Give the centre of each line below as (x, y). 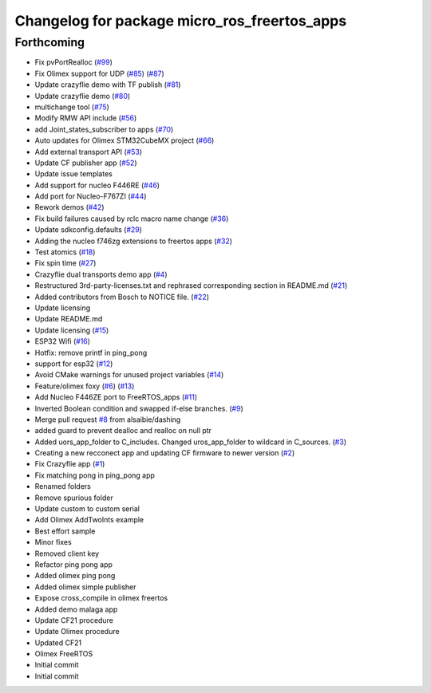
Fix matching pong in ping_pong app (95, 475)
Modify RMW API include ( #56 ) (86, 118)
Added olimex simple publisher (85, 587)
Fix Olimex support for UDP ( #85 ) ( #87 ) (100, 73)
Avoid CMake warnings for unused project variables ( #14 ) (129, 375)
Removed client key (67, 553)
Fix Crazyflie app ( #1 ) (70, 464)
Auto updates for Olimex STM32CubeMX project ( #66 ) (125, 140)
